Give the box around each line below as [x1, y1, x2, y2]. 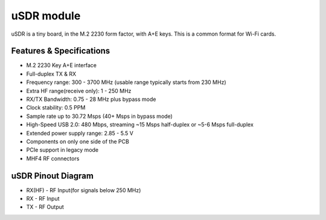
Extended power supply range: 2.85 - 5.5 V [26, 129, 134, 137]
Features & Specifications [11, 46, 110, 56]
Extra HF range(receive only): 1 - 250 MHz [26, 87, 132, 94]
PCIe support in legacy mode [26, 146, 99, 154]
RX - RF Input [26, 195, 60, 202]
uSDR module [11, 9, 81, 22]
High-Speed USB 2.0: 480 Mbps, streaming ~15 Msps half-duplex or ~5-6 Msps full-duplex [26, 121, 254, 128]
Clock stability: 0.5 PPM [26, 104, 86, 111]
